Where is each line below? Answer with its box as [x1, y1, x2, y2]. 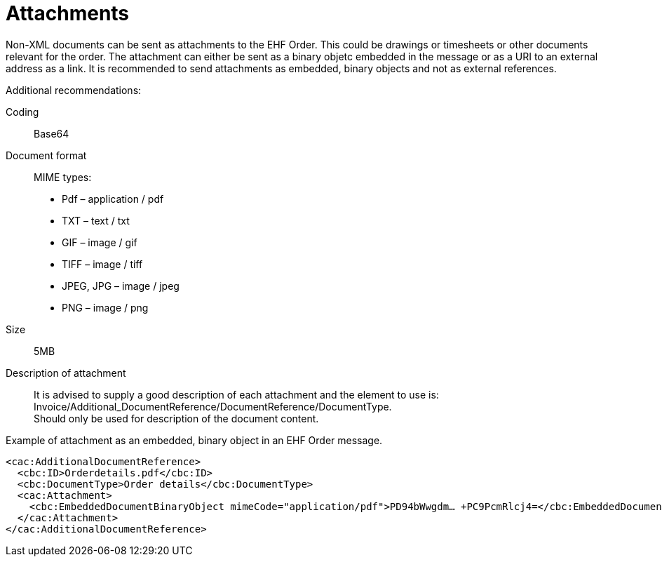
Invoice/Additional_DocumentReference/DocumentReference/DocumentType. [34, 400, 392, 413]
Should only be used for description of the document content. [34, 412, 319, 424]
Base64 [34, 127, 69, 140]
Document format [6, 149, 87, 161]
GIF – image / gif [62, 236, 137, 248]
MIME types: [34, 170, 92, 183]
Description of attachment [6, 366, 126, 379]
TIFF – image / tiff [62, 257, 143, 270]
